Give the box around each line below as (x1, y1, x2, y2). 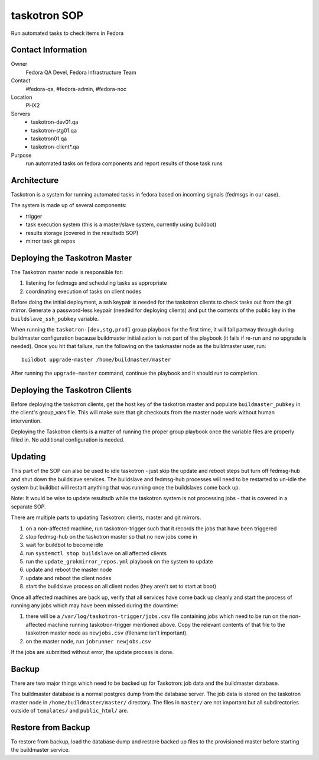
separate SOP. (11, 503, 46, 510)
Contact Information (11, 45, 87, 55)
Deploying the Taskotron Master (11, 253, 132, 263)
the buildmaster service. (11, 746, 70, 753)
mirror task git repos (25, 237, 76, 244)
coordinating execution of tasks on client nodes (25, 288, 142, 295)
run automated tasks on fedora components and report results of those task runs (25, 160, 223, 167)
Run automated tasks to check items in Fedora (11, 30, 124, 37)
